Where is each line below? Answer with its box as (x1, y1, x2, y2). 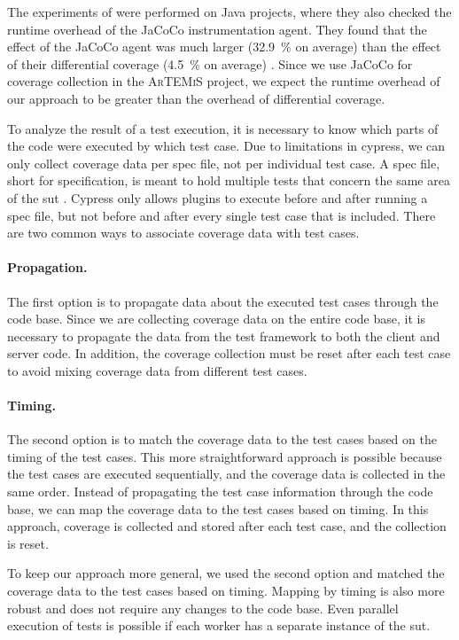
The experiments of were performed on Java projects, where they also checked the (7, 3, 452, 20)
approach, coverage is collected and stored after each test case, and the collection (7, 517, 447, 535)
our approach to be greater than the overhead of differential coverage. (7, 89, 385, 107)
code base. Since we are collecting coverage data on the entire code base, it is (7, 309, 425, 328)
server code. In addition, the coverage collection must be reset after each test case (7, 344, 451, 363)
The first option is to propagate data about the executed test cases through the (7, 292, 439, 310)
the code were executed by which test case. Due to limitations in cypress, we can (7, 137, 446, 155)
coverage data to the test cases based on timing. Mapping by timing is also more (7, 581, 445, 600)
